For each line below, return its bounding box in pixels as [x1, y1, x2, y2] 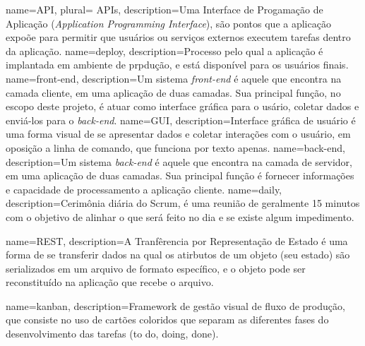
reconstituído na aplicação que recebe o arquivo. [6, 275, 214, 290]
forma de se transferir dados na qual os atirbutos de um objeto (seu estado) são [6, 247, 350, 262]
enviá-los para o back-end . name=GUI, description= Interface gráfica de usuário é [6, 112, 356, 127]
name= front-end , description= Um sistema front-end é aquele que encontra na [6, 71, 342, 85]
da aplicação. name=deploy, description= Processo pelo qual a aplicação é [6, 43, 323, 58]
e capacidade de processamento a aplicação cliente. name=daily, [6, 181, 282, 196]
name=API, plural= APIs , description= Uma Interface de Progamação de [6, 2, 323, 16]
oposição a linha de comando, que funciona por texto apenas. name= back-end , [6, 140, 345, 155]
